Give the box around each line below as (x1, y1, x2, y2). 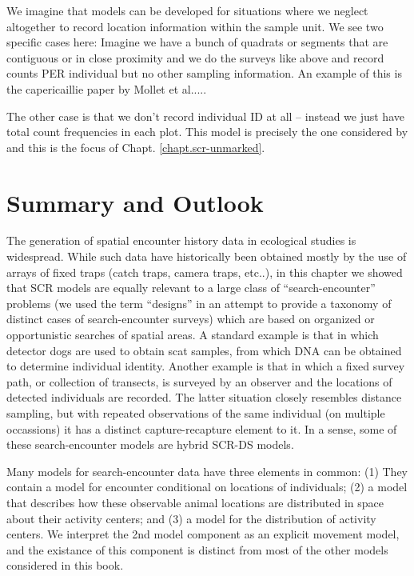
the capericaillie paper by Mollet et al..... (6, 80, 207, 97)
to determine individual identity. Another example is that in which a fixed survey (6, 358, 405, 374)
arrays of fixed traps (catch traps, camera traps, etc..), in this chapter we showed (6, 263, 403, 280)
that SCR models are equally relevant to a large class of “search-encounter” (6, 279, 376, 296)
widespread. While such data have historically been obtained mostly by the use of (6, 248, 407, 265)
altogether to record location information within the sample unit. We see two (6, 18, 384, 34)
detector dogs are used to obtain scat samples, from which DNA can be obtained (6, 342, 402, 358)
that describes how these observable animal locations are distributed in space (6, 494, 384, 510)
